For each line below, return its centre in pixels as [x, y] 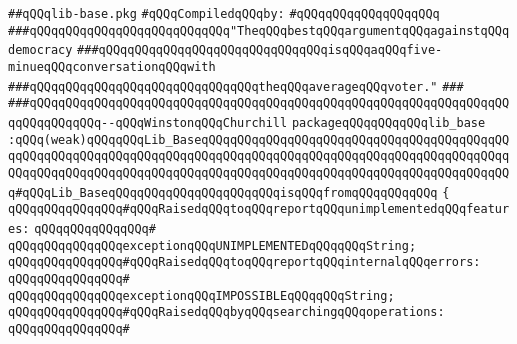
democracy [40, 50]
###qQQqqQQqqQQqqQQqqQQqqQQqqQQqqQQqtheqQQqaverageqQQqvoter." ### [236, 86]
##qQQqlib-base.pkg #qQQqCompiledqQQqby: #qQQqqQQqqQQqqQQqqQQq [224, 14]
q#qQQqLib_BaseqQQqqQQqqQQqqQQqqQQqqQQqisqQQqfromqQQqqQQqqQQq [223, 192]
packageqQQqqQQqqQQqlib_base [388, 122]
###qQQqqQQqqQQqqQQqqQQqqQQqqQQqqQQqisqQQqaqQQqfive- [260, 50]
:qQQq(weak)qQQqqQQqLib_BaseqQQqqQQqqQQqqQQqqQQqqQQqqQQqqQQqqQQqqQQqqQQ [259, 139]
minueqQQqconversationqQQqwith [112, 66]
